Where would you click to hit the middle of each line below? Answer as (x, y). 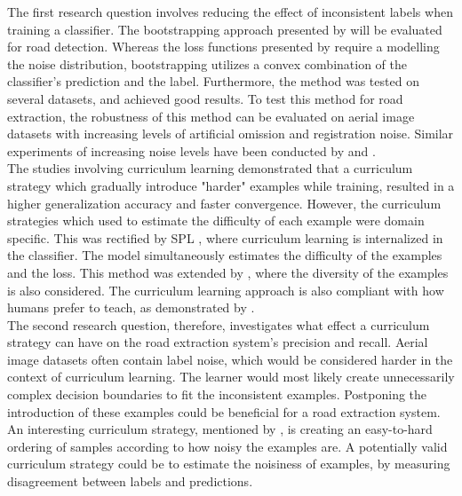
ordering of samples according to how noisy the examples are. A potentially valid (227, 446)
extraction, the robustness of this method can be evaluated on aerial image (211, 116)
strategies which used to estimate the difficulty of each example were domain (216, 220)
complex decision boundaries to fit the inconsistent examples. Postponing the (217, 394)
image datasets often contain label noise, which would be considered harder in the (230, 359)
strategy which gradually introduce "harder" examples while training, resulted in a (231, 185)
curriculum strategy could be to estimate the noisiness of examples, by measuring (229, 464)
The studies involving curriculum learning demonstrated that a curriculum (210, 168)
